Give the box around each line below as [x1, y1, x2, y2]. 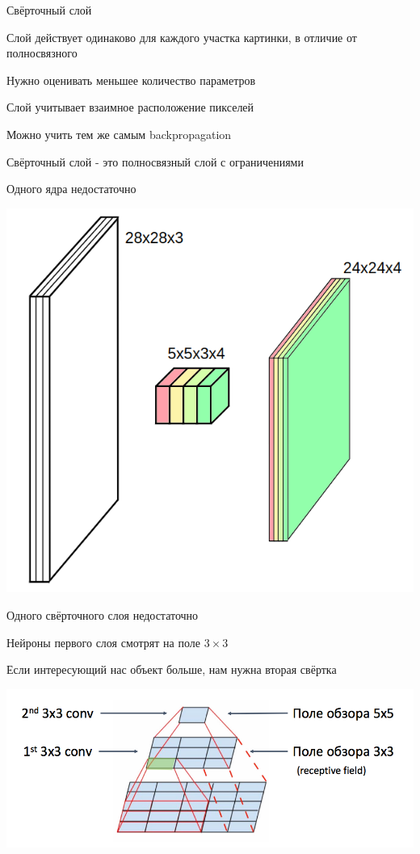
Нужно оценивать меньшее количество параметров [6, 71, 256, 88]
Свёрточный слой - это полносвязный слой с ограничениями [6, 153, 304, 170]
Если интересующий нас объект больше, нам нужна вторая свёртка [6, 661, 337, 678]
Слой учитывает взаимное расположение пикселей [6, 99, 254, 116]
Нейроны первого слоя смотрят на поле [6, 633, 200, 650]
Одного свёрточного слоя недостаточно [6, 606, 199, 623]
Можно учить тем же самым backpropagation [6, 125, 232, 142]
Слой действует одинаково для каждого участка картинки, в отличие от [6, 28, 357, 45]
